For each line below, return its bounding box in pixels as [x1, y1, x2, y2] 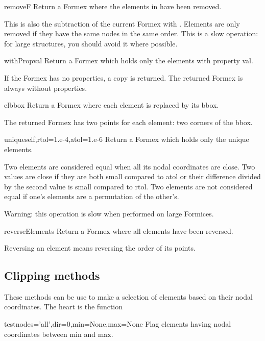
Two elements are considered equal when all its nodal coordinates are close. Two [4, 161, 255, 172]
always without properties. [4, 82, 87, 93]
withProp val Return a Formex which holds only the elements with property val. [4, 55, 253, 66]
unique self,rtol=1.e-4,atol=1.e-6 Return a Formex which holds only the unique [4, 134, 249, 144]
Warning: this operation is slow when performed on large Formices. [4, 208, 214, 218]
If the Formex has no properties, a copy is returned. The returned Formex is [4, 72, 243, 83]
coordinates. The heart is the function [4, 301, 123, 312]
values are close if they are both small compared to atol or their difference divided [4, 171, 261, 182]
